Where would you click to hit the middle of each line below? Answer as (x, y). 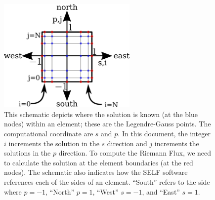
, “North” (60, 191)
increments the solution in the (54, 143)
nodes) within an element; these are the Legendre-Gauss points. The (107, 124)
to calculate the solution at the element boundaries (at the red (99, 162)
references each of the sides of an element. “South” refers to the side (107, 181)
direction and (127, 143)
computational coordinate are (49, 133)
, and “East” (161, 191)
